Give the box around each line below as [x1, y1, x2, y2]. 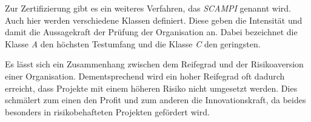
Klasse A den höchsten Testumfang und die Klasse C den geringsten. [5, 37, 261, 50]
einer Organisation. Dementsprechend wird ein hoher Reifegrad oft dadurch [5, 69, 285, 82]
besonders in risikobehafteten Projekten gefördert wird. [5, 105, 210, 118]
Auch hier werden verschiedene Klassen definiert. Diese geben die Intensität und [5, 13, 303, 26]
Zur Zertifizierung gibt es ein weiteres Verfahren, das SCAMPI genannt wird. [5, 2, 291, 14]
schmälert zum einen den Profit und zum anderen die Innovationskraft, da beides [5, 93, 306, 106]
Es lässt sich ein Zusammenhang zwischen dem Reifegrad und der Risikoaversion [5, 58, 304, 70]
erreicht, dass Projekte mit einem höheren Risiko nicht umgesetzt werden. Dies [5, 81, 298, 94]
